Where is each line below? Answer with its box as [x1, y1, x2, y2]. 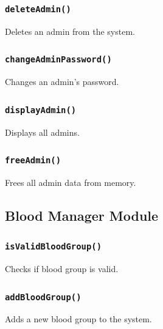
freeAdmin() [5, 155, 61, 166]
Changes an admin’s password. [5, 75, 119, 88]
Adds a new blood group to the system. [5, 312, 152, 325]
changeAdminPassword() [5, 54, 112, 65]
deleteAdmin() [5, 4, 71, 14]
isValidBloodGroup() [5, 242, 102, 252]
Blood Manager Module [5, 205, 159, 224]
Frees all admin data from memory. [5, 176, 136, 188]
